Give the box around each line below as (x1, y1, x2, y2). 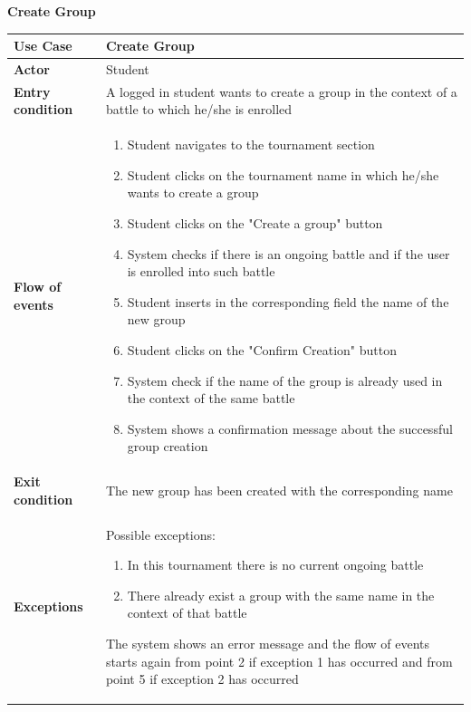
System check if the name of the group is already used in (127, 370, 443, 390)
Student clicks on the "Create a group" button (127, 214, 383, 232)
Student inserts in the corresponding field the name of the (127, 292, 449, 311)
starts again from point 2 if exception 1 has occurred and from (105, 651, 453, 670)
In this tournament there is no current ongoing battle (127, 555, 424, 574)
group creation (127, 437, 208, 456)
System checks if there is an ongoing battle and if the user (127, 244, 450, 263)
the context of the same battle (127, 389, 295, 408)
